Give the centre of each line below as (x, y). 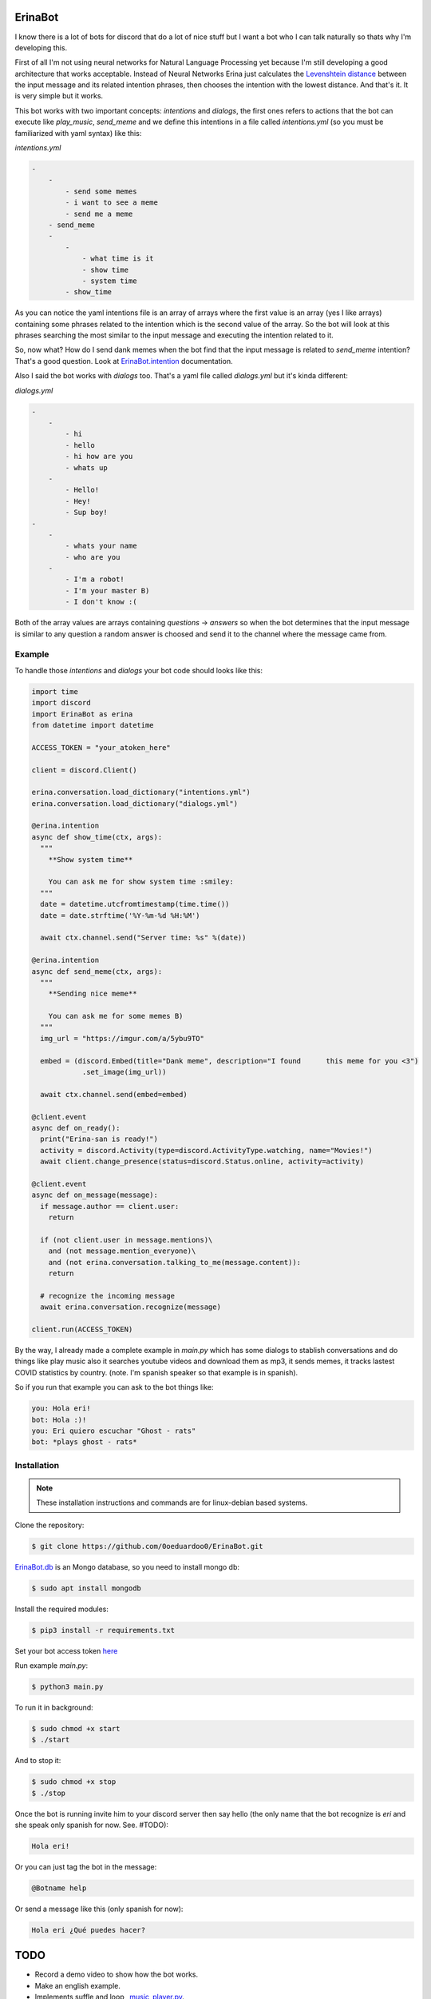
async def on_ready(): (76, 1128)
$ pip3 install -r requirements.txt (103, 1630)
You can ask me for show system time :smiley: (141, 882)
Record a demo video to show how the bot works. (117, 1974)
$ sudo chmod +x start (76, 1728)
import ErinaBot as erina (82, 714)
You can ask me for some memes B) (116, 1016)
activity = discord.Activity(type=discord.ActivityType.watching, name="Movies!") (206, 1150)
